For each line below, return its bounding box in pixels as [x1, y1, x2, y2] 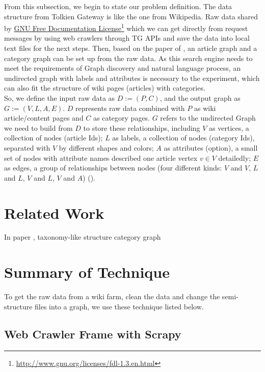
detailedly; [218, 152, 251, 163]
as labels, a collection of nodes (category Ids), [112, 132, 255, 143]
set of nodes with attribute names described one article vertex [4, 152, 198, 163]
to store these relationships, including [83, 122, 200, 133]
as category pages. [93, 112, 150, 123]
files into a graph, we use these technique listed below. [35, 301, 204, 311]
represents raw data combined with [75, 102, 185, 113]
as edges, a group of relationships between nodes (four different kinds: [4, 162, 222, 173]
